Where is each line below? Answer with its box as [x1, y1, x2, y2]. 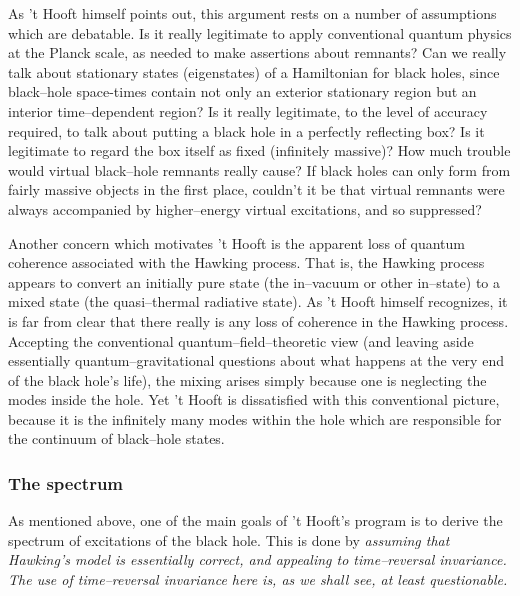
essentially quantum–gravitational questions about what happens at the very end [8, 350, 504, 371]
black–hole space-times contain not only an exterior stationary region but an [8, 81, 477, 102]
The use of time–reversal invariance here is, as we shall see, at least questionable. [8, 569, 508, 590]
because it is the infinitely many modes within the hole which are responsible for [8, 408, 502, 429]
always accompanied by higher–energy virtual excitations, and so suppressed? [8, 198, 482, 219]
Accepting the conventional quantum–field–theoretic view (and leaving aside [8, 330, 474, 351]
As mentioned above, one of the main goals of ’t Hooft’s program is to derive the [8, 510, 503, 531]
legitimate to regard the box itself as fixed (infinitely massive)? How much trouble [8, 140, 511, 161]
